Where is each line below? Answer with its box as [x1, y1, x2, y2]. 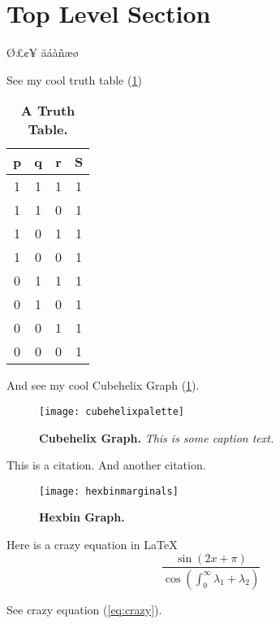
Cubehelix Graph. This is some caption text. [39, 429, 274, 446]
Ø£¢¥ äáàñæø [6, 44, 79, 61]
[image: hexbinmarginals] [39, 485, 179, 497]
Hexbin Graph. [39, 508, 125, 526]
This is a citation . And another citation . [6, 456, 206, 473]
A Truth [20, 101, 75, 120]
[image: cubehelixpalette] [39, 405, 184, 417]
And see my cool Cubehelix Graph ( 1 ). [6, 377, 200, 394]
